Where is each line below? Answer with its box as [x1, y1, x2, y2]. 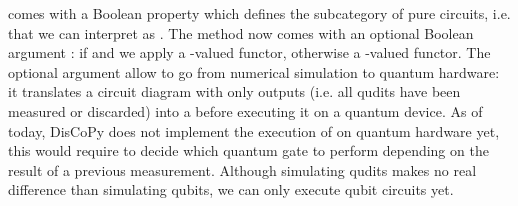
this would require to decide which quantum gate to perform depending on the [8, 140, 489, 161]
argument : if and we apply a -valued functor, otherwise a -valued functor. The [8, 42, 491, 63]
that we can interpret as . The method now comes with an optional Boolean [8, 22, 474, 43]
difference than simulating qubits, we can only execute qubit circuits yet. [8, 179, 454, 200]
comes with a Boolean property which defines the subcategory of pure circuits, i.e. [8, 3, 511, 23]
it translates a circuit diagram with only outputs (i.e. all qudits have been [8, 81, 461, 102]
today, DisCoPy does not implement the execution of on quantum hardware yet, [8, 120, 500, 141]
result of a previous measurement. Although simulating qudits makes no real [8, 159, 477, 180]
